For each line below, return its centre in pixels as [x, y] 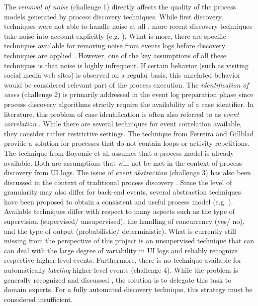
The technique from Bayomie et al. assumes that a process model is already [119, 153]
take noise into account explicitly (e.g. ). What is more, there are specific [115, 36]
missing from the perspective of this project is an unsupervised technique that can [129, 241]
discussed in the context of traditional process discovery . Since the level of [118, 182]
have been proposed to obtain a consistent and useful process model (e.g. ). [119, 201]
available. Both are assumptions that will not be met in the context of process [123, 162]
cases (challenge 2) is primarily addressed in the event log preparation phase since [129, 94]
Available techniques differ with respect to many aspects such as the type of [120, 211]
